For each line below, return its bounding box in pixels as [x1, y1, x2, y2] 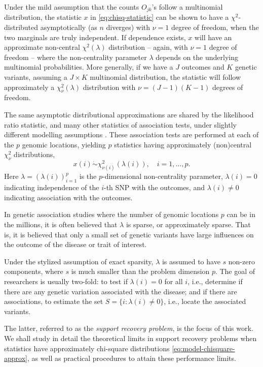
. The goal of [215, 266, 255, 277]
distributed [4, 22, 39, 33]
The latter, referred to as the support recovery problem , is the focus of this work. [4, 323, 253, 333]
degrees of [212, 81, 243, 92]
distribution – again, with [108, 42, 188, 52]
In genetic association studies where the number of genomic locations [4, 209, 219, 220]
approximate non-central [4, 42, 80, 52]
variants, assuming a [4, 72, 67, 82]
